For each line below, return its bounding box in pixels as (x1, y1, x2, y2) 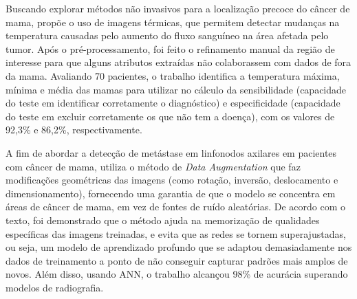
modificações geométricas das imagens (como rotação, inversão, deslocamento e (6, 173, 338, 187)
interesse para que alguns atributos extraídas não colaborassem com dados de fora (6, 55, 351, 69)
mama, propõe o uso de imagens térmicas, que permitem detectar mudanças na (6, 14, 340, 29)
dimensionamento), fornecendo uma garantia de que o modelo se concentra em (6, 186, 336, 200)
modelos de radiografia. (6, 280, 104, 294)
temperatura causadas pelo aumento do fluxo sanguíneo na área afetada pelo (6, 28, 329, 43)
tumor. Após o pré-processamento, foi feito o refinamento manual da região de (6, 41, 335, 56)
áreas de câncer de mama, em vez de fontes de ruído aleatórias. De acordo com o (6, 199, 346, 214)
